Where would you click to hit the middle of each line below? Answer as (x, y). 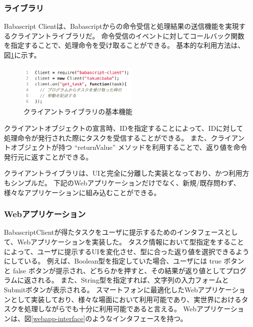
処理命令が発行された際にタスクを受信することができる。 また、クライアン (124, 137)
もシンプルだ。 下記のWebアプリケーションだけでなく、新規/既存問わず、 (122, 182)
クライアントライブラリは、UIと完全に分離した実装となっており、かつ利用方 (126, 173)
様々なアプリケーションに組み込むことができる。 (82, 192)
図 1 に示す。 (22, 55)
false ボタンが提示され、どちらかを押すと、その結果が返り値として (119, 270)
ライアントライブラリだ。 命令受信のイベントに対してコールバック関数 (131, 35)
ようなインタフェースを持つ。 (139, 318)
